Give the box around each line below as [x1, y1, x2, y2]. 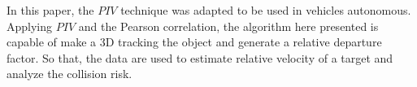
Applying [7, 17, 53, 34]
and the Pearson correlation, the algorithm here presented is [78, 17, 379, 34]
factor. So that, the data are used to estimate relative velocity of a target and [7, 49, 393, 66]
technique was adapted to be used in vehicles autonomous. [120, 2, 411, 18]
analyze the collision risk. [7, 65, 132, 82]
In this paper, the [7, 2, 94, 18]
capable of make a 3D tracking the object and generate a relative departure [7, 33, 382, 50]
